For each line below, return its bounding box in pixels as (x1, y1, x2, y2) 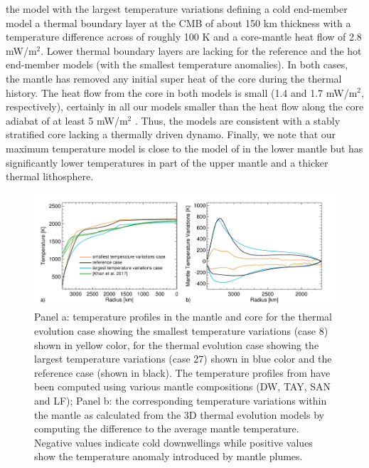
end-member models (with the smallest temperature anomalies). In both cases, (6, 57, 348, 72)
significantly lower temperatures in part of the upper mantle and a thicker (6, 155, 328, 170)
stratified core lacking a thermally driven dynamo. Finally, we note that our (6, 127, 336, 142)
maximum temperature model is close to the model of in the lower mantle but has (6, 140, 363, 155)
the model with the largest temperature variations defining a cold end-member (6, 1, 348, 16)
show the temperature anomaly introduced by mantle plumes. (34, 449, 303, 464)
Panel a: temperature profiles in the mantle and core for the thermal (34, 309, 332, 324)
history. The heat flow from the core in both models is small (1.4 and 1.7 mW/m (6, 85, 358, 100)
